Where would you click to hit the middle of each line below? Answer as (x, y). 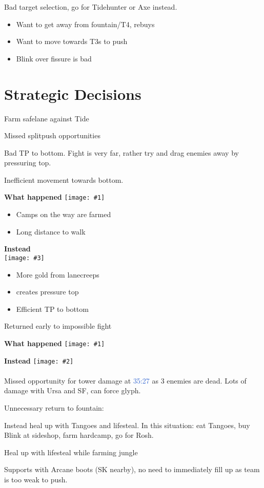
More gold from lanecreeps (58, 274)
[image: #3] (24, 258)
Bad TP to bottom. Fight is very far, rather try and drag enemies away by (121, 152)
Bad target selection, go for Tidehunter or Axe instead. (91, 7)
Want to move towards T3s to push (72, 41)
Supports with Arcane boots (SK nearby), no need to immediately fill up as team (132, 469)
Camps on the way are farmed (64, 214)
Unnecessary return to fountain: (54, 408)
